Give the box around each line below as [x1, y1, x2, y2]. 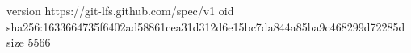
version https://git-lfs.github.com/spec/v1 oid [6, 2, 234, 18]
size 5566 [6, 34, 51, 51]
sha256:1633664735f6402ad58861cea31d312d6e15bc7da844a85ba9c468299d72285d [6, 18, 405, 35]
